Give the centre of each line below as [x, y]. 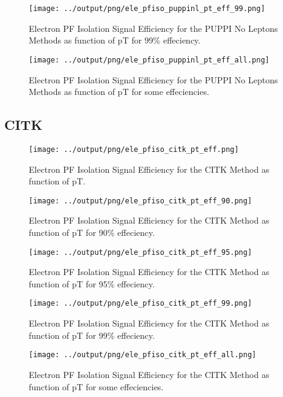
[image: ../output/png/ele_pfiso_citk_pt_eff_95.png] [141, 252]
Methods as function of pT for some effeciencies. [119, 92]
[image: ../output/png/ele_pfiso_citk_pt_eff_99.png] [141, 304]
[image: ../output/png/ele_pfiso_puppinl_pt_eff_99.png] [147, 9]
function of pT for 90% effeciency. [92, 232]
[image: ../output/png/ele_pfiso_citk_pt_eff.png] [134, 149]
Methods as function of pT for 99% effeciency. [115, 40]
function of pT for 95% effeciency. [92, 283]
